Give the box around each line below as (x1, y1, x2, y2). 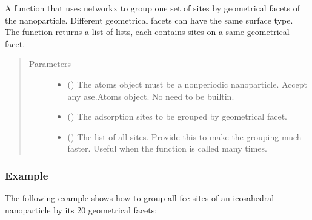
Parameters (28, 57, 71, 70)
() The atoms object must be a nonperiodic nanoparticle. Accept (67, 77, 307, 90)
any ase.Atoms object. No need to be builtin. (67, 89, 234, 102)
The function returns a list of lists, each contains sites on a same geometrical (5, 25, 290, 38)
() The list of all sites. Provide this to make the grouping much (67, 130, 302, 143)
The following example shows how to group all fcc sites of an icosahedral (5, 192, 274, 204)
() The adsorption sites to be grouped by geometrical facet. (67, 110, 287, 123)
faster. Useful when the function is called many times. (67, 142, 267, 155)
